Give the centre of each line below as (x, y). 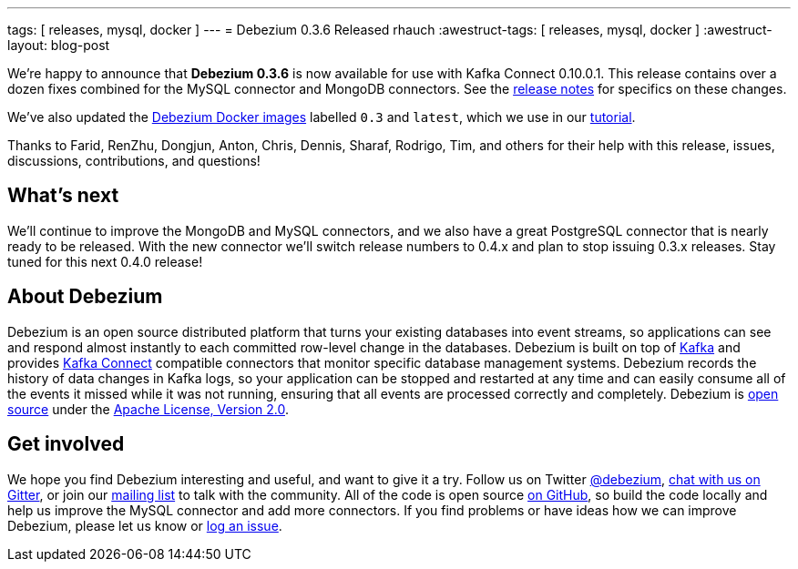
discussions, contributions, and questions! (134, 161)
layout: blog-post (59, 45)
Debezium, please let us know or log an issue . (145, 525)
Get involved (66, 444)
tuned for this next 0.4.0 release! (105, 261)
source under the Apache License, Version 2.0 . (148, 409)
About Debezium (85, 297)
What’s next (63, 196)
